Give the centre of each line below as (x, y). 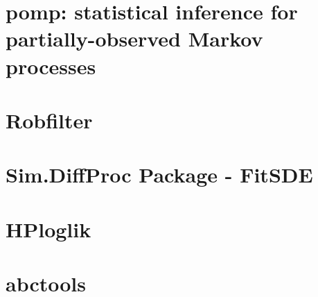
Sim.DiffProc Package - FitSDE (159, 175)
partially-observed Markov (134, 39)
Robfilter (49, 120)
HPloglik (48, 229)
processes (51, 66)
